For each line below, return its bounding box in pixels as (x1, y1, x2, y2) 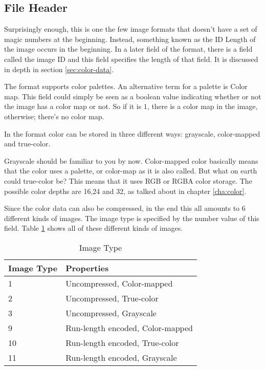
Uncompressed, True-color (65, 292, 159, 304)
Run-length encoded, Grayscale (65, 351, 177, 363)
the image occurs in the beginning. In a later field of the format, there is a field (4, 43, 253, 54)
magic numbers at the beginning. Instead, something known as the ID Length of (4, 33, 256, 44)
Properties (65, 262, 109, 274)
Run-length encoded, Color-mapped (65, 321, 193, 334)
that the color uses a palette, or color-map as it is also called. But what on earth (4, 165, 257, 176)
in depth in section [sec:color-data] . (4, 63, 114, 74)
